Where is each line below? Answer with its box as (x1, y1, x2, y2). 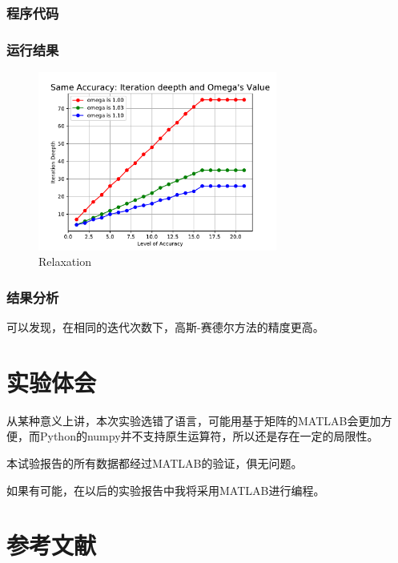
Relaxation (38, 253, 91, 270)
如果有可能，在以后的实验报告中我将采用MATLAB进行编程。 (6, 481, 325, 498)
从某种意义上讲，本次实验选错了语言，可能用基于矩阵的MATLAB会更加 (6, 412, 381, 428)
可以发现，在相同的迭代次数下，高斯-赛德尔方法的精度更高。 (6, 319, 324, 336)
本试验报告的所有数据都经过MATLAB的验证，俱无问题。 (6, 454, 303, 471)
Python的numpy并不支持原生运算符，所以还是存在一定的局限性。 (39, 428, 379, 444)
